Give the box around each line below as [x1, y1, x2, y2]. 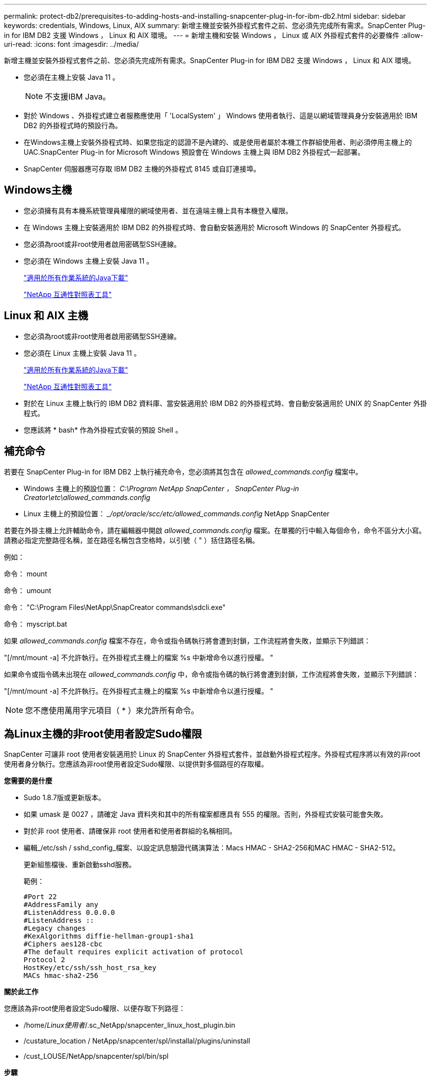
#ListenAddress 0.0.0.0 [24, 908, 115, 917]
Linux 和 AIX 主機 [4, 309, 88, 322]
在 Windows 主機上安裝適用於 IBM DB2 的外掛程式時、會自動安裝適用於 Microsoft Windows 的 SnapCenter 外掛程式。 [24, 223, 405, 232]
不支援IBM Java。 [45, 92, 111, 101]
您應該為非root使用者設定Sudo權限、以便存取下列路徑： [4, 1004, 185, 1013]
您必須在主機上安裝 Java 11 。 [24, 73, 120, 81]
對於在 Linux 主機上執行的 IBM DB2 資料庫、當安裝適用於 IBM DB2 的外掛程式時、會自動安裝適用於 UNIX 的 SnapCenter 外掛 [24, 399, 427, 407]
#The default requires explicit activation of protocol [24, 948, 244, 956]
